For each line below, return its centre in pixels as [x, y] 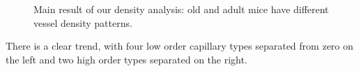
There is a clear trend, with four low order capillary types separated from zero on [179, 46]
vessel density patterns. [83, 22]
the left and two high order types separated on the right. [127, 59]
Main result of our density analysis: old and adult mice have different [181, 9]
